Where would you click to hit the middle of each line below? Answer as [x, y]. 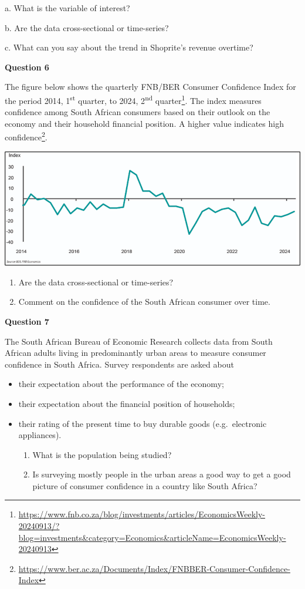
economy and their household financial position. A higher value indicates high [144, 123]
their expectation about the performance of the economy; [121, 384]
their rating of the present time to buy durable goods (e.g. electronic [143, 423]
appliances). [40, 435]
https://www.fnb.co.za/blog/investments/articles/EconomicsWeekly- [142, 514]
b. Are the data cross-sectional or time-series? [87, 27]
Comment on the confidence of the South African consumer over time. [144, 302]
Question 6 [27, 67]
